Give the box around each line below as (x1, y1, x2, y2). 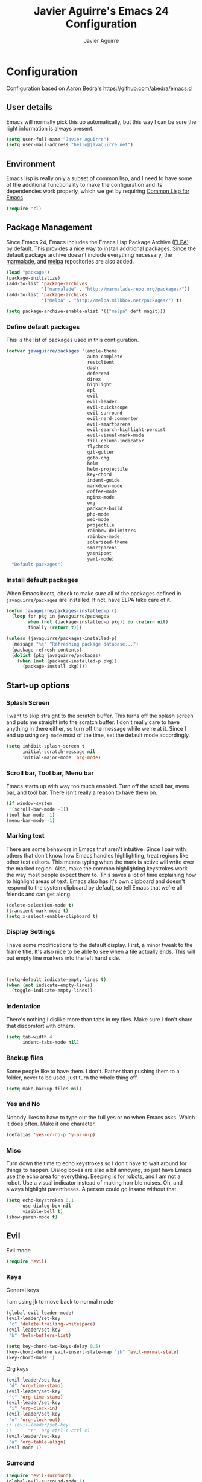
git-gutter (87, 449, 115, 455)
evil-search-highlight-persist (87, 427, 166, 433)
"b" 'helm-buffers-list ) (8, 1332, 71, 1338)
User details (6, 102, 53, 112)
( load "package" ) (6, 269, 50, 276)
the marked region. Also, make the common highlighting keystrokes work (6, 864, 188, 872)
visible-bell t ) (22, 1208, 63, 1214)
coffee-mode (87, 488, 118, 495)
